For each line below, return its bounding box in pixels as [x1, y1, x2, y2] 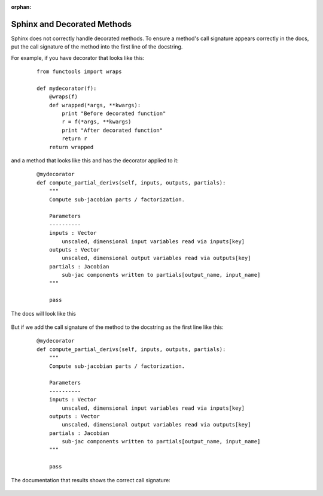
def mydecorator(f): [36, 84, 97, 92]
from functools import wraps [36, 68, 122, 75]
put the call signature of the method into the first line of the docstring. [11, 43, 183, 50]
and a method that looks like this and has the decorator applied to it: [11, 156, 179, 164]
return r [62, 135, 87, 142]
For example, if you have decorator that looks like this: [11, 54, 145, 61]
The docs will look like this [11, 310, 76, 317]
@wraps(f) [48, 93, 78, 100]
